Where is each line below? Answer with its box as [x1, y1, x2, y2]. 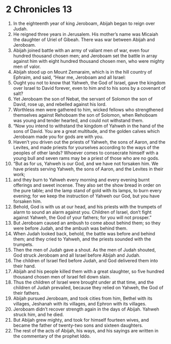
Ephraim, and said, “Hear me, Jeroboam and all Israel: [13, 74, 126, 80]
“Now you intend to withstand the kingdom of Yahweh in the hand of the [13, 123, 164, 129]
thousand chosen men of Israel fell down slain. [13, 273, 111, 280]
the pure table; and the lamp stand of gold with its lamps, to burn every [13, 187, 162, 193]
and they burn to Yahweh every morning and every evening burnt [13, 177, 150, 183]
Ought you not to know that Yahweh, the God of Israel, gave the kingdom [13, 80, 166, 86]
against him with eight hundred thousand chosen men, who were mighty [13, 58, 164, 64]
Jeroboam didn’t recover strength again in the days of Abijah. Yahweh [13, 306, 159, 312]
